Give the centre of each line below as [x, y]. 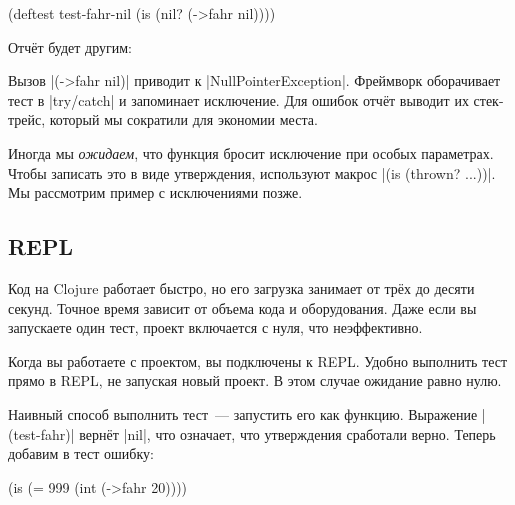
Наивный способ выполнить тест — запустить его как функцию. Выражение [243, 413]
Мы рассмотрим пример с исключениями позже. [155, 192]
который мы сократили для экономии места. [183, 119]
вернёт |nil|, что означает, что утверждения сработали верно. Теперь [287, 433]
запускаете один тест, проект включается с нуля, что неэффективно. [215, 327]
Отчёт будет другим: [70, 46]
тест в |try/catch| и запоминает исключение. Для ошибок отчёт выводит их [238, 99]
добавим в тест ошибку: [81, 453]
